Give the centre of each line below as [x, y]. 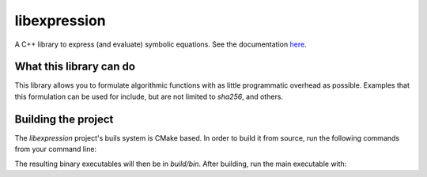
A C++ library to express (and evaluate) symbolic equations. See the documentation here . [161, 44]
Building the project [64, 119]
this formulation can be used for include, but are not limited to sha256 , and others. [149, 96]
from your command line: [56, 149]
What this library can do [75, 67]
